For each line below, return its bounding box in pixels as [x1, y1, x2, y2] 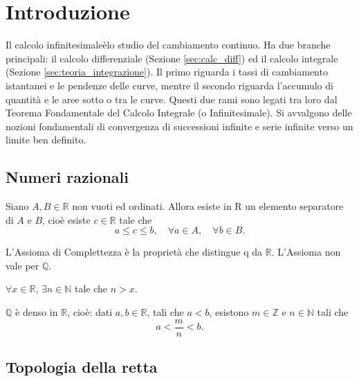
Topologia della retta [6, 356, 158, 378]
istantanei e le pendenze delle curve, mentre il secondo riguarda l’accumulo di [6, 78, 333, 92]
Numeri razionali [6, 166, 129, 188]
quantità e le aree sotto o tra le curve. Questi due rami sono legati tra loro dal [6, 91, 338, 106]
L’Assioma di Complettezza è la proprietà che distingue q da [6, 245, 263, 259]
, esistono [209, 305, 249, 319]
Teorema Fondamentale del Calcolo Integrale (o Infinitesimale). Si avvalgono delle [6, 105, 352, 120]
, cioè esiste [42, 212, 91, 227]
